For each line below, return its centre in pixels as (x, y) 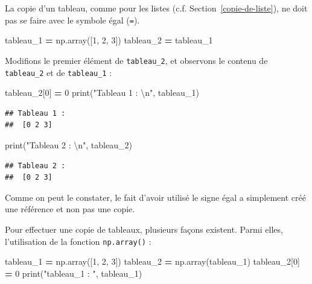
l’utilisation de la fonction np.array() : (78, 241)
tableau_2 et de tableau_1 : (59, 72)
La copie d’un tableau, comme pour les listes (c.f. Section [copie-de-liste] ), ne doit (156, 8)
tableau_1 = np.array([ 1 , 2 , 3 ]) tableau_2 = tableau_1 (109, 40)
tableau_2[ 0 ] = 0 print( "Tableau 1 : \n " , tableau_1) (102, 93)
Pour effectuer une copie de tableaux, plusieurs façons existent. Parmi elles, (144, 229)
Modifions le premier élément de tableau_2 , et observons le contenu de (136, 60)
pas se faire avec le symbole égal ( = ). (72, 20)
